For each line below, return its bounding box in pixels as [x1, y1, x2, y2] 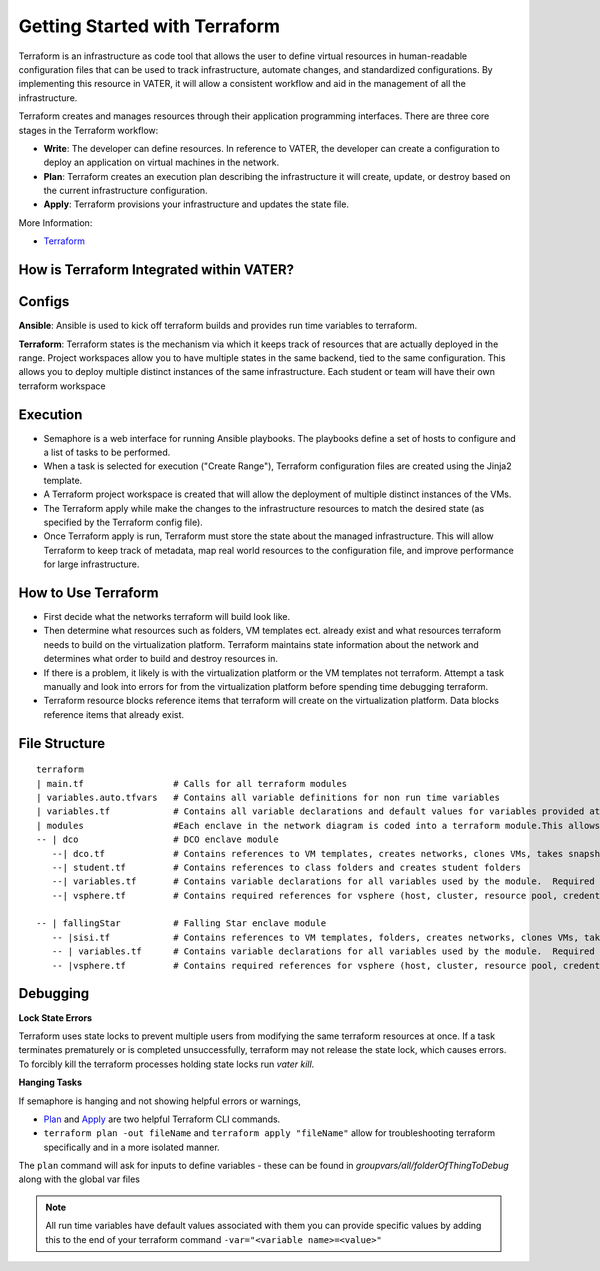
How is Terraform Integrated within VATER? [18, 261, 295, 279]
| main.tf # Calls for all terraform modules [36, 778, 348, 789]
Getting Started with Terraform [18, 15, 280, 37]
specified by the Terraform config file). [43, 516, 204, 528]
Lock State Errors [18, 1011, 93, 1024]
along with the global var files [18, 1173, 140, 1185]
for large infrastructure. [43, 558, 140, 570]
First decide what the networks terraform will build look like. [43, 611, 290, 623]
